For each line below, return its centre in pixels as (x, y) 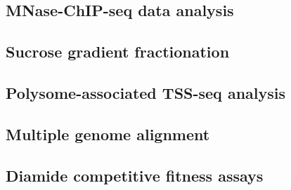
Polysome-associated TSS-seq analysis (146, 92)
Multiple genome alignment (108, 134)
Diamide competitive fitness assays (135, 175)
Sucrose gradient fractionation (118, 52)
